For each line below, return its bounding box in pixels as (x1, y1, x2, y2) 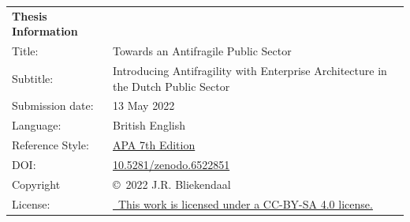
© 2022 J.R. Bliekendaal (112, 175, 231, 192)
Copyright (12, 175, 61, 192)
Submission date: (12, 97, 94, 114)
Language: (12, 117, 61, 134)
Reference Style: (12, 137, 89, 153)
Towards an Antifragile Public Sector (112, 43, 292, 59)
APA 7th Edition (112, 137, 196, 153)
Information (12, 23, 78, 40)
